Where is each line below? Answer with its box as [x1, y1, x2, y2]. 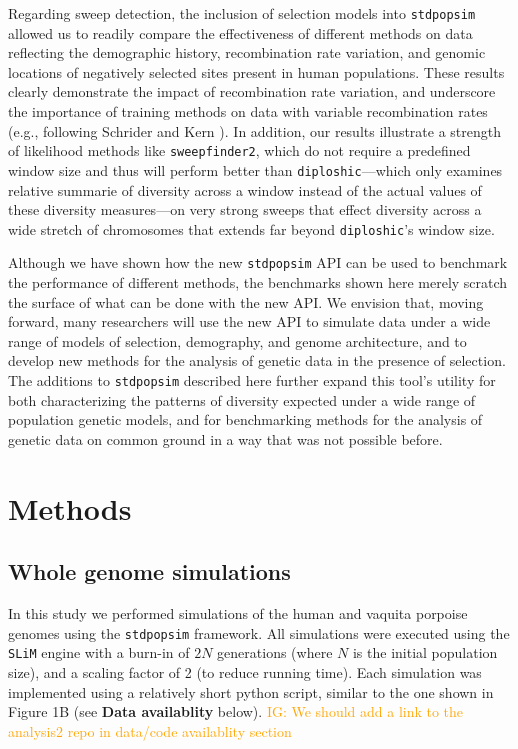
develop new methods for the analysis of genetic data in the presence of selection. [8, 350, 506, 371]
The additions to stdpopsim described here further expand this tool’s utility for [8, 370, 496, 390]
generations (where [217, 642, 333, 663]
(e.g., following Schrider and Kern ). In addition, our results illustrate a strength [8, 120, 501, 141]
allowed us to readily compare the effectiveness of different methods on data [8, 22, 473, 43]
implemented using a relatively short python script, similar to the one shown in [8, 681, 494, 702]
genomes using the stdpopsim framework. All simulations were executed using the [8, 622, 510, 643]
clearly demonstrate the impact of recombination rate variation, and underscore [8, 81, 496, 102]
